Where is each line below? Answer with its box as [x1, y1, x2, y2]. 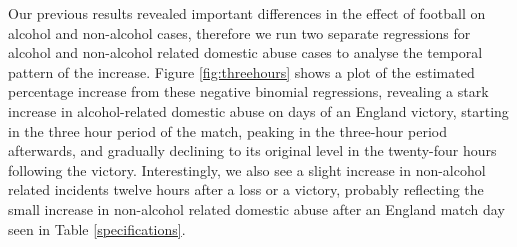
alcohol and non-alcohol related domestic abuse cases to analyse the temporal [8, 42, 483, 63]
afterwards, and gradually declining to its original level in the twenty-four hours [8, 140, 497, 161]
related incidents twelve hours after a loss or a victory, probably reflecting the [8, 179, 484, 200]
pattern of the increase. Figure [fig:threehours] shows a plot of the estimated [8, 61, 475, 82]
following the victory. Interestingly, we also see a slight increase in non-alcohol [8, 159, 486, 180]
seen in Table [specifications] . [8, 218, 186, 239]
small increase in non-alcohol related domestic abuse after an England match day [8, 198, 505, 219]
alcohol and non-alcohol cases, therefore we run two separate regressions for [8, 22, 471, 43]
